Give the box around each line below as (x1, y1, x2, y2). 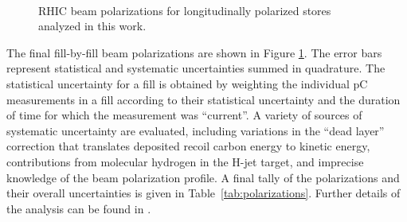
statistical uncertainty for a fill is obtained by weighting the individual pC (6, 75, 368, 92)
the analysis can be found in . (6, 200, 151, 216)
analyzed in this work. (38, 18, 147, 34)
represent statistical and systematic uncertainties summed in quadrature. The (6, 60, 385, 76)
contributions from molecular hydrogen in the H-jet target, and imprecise (6, 153, 364, 169)
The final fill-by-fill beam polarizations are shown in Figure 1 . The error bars (6, 44, 382, 60)
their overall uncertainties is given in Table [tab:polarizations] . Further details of (6, 185, 401, 201)
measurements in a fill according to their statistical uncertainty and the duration (6, 91, 401, 107)
